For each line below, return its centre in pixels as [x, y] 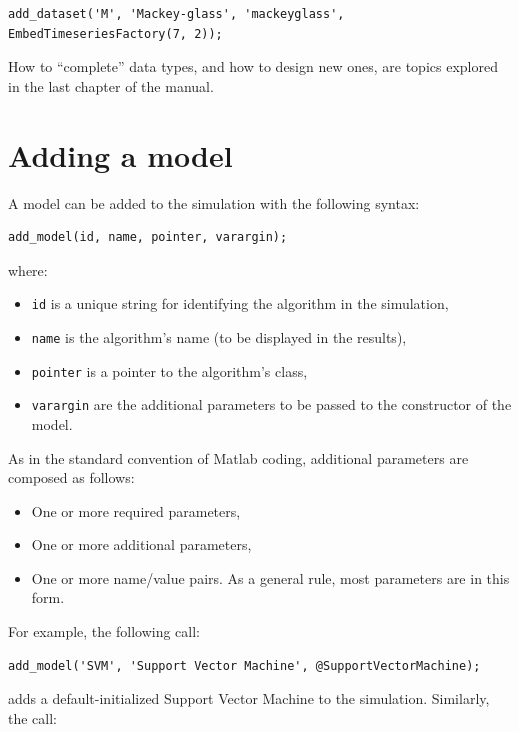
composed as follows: [71, 477]
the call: [32, 717]
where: [28, 269]
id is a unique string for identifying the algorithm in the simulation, [240, 303]
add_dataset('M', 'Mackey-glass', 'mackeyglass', [176, 14]
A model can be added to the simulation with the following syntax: [214, 202]
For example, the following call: [104, 631]
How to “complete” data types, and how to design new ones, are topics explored [253, 66]
